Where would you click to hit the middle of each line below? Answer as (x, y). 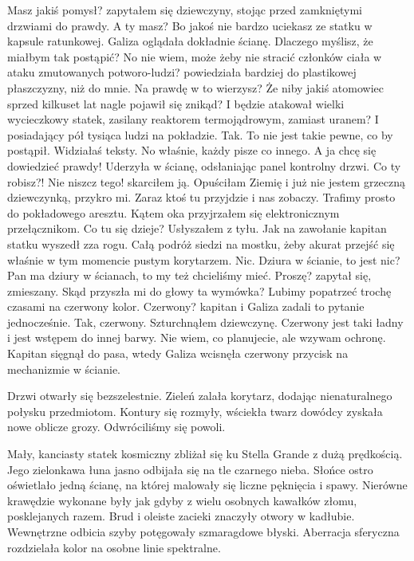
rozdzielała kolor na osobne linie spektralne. (114, 547)
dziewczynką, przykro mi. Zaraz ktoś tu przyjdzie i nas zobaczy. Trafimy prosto (201, 197)
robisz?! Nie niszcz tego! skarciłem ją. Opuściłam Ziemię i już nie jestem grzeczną (207, 181)
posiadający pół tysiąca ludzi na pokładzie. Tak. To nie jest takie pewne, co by (200, 134)
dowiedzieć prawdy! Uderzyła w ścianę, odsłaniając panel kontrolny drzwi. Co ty (204, 165)
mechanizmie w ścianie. (64, 369)
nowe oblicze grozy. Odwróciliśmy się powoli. (116, 427)
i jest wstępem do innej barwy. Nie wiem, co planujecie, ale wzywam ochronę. (197, 337)
